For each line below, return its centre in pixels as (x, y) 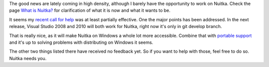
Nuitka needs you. (28, 58)
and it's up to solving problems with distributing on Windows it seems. (81, 42)
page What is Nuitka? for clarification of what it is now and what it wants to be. (90, 10)
